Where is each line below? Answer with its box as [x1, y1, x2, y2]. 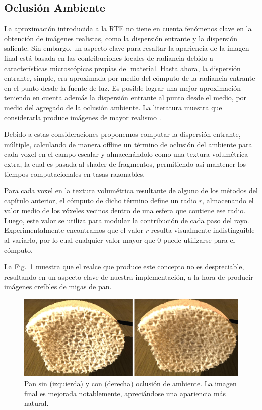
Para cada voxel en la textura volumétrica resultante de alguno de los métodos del [4, 185, 258, 196]
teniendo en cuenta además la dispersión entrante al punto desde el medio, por [4, 92, 247, 103]
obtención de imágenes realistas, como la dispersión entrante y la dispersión [4, 33, 238, 43]
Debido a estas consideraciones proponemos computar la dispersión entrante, [4, 129, 241, 140]
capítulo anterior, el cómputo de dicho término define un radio [4, 195, 197, 206]
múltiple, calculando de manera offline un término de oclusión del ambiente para [4, 139, 252, 149]
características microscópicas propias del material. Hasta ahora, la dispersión [4, 62, 241, 73]
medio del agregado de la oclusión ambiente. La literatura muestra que [4, 102, 222, 112]
